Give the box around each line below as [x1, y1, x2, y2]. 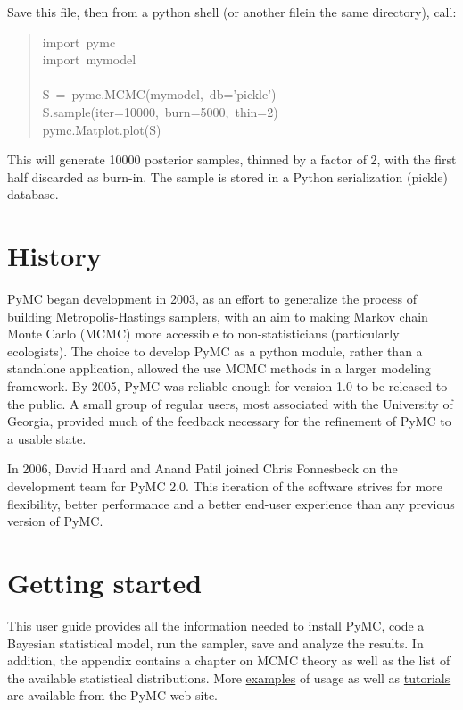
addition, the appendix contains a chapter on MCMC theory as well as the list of [7, 651, 451, 670]
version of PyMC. [7, 512, 103, 530]
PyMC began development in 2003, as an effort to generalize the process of [7, 289, 418, 308]
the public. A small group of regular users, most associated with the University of [7, 394, 453, 413]
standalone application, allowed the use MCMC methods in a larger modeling [7, 359, 431, 378]
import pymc [42, 32, 116, 51]
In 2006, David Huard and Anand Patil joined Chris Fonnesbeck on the [7, 459, 398, 478]
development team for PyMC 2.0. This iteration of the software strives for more [7, 477, 442, 495]
